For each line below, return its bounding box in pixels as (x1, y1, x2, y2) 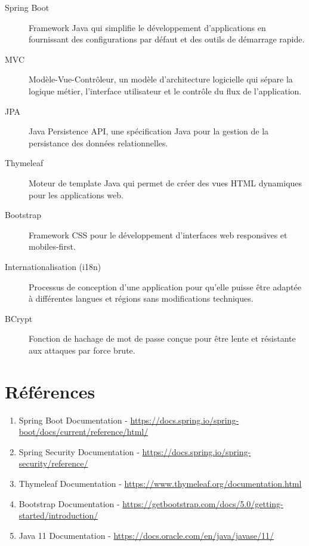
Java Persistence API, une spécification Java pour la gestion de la (29, 125, 269, 137)
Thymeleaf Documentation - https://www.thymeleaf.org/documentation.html (18, 477, 302, 489)
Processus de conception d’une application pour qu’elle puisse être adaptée (29, 280, 301, 293)
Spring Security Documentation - (18, 445, 140, 458)
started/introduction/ (18, 509, 98, 522)
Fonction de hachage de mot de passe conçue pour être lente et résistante (29, 332, 296, 345)
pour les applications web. (29, 188, 123, 201)
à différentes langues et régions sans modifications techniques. (29, 292, 254, 305)
